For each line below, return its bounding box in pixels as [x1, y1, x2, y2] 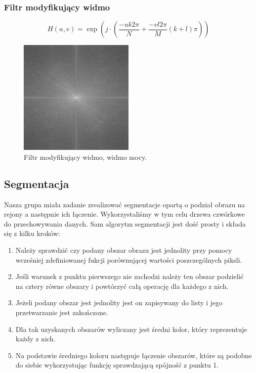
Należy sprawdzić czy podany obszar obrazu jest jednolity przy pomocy [15, 244, 232, 255]
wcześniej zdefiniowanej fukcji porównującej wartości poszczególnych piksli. [15, 254, 242, 265]
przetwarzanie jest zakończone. [15, 307, 108, 317]
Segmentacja [4, 176, 69, 191]
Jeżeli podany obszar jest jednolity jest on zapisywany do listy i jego [15, 297, 223, 308]
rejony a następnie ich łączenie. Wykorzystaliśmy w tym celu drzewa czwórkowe [4, 209, 245, 219]
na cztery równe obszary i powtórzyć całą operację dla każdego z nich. [15, 280, 229, 291]
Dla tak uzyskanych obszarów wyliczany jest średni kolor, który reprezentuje [15, 324, 247, 334]
